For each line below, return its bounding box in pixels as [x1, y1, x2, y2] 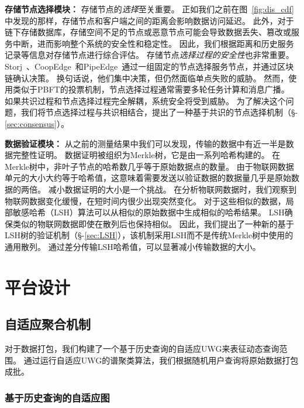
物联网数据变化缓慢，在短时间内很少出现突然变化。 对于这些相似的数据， [5, 194, 286, 207]
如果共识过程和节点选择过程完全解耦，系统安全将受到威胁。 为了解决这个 [5, 94, 286, 107]
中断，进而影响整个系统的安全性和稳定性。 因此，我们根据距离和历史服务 [12, 37, 294, 49]
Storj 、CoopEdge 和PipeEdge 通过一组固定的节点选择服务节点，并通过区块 [5, 60, 294, 72]
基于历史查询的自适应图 [5, 390, 110, 404]
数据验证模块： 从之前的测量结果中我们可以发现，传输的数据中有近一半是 [5, 137, 286, 149]
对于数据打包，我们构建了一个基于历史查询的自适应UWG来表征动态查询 [5, 342, 279, 355]
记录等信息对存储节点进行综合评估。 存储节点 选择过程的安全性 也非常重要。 [5, 49, 294, 61]
